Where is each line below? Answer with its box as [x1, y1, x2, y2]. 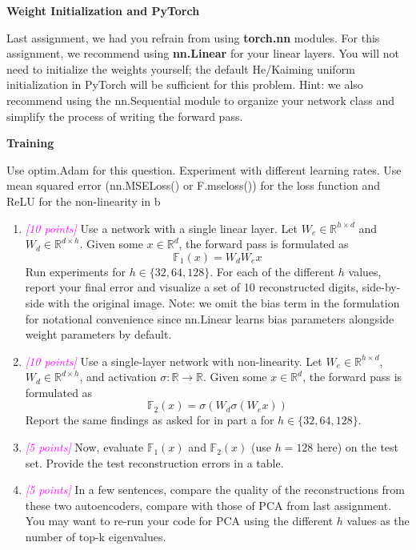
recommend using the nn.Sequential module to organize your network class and [6, 91, 394, 108]
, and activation [79, 368, 157, 385]
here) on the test [317, 439, 399, 456]
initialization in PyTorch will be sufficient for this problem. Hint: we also [6, 76, 363, 93]
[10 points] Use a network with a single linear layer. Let [25, 219, 298, 236]
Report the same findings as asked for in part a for [25, 411, 274, 428]
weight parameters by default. [25, 326, 172, 343]
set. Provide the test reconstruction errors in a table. [25, 454, 284, 471]
